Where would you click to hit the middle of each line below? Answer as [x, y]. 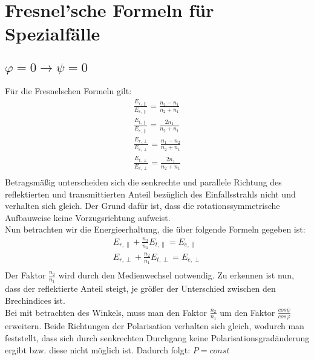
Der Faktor [25, 275]
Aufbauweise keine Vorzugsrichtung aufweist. [88, 217]
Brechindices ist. [35, 300]
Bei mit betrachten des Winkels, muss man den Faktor [106, 312]
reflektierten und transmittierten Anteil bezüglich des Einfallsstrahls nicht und [150, 194]
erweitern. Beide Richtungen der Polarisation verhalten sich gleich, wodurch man [155, 326]
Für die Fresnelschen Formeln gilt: [68, 91]
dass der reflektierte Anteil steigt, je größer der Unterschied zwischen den [140, 288]
